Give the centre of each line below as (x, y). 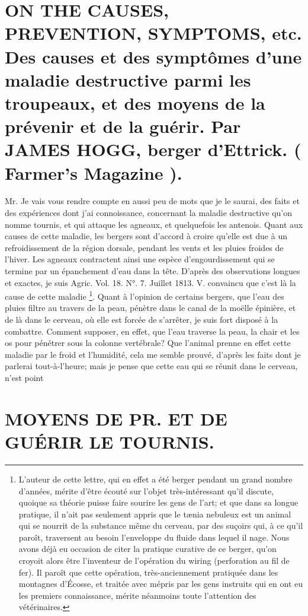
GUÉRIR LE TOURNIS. (110, 441)
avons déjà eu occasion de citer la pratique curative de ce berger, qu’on (147, 549)
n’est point (24, 377)
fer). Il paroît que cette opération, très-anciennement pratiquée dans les (148, 572)
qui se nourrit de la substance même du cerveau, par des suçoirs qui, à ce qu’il (161, 525)
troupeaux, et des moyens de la (135, 102)
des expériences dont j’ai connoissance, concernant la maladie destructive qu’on (149, 213)
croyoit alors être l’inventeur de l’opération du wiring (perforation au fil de (154, 561)
